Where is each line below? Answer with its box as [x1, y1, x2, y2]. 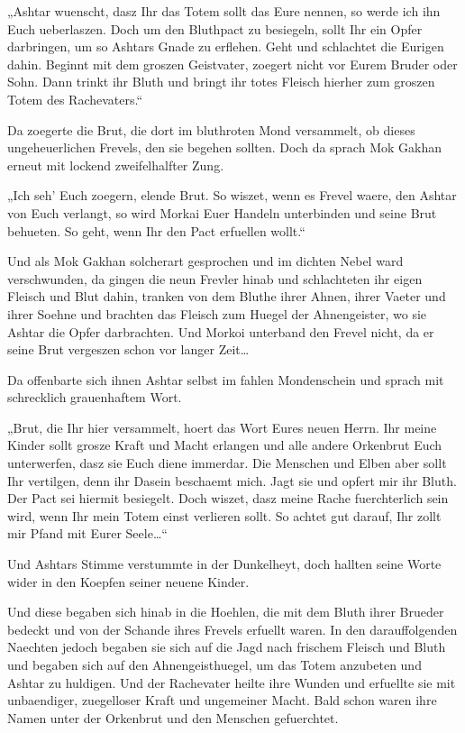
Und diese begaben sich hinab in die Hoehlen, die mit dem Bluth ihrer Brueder [7, 602, 444, 621]
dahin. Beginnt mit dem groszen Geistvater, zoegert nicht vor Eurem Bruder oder [7, 54, 458, 73]
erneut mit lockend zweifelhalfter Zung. [7, 155, 224, 174]
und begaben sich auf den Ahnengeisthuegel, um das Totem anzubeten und [7, 655, 422, 673]
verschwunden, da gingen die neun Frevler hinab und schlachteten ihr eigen [7, 269, 423, 288]
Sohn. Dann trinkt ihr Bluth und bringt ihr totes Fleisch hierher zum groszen [7, 72, 435, 91]
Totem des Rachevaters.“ [7, 89, 143, 108]
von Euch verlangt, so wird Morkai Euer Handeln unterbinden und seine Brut [7, 203, 437, 222]
